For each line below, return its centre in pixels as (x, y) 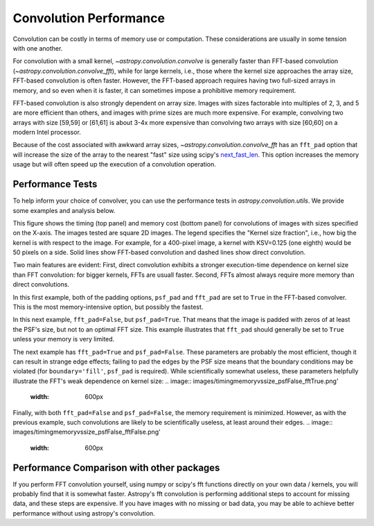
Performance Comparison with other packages (116, 467)
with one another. (38, 48)
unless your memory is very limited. (64, 339)
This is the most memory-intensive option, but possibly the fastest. (108, 307)
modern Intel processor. (47, 133)
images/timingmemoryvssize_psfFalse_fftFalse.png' (87, 432)
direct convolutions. (41, 285)
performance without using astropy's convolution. (84, 513)
